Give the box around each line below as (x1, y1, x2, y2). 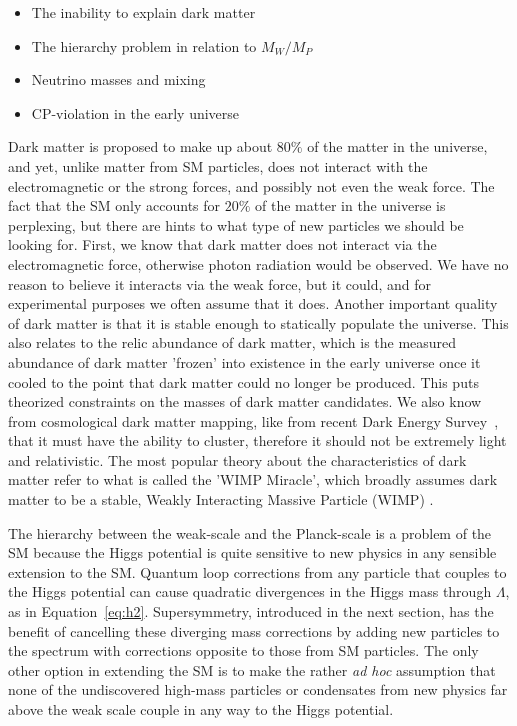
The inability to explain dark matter (31, 2, 256, 22)
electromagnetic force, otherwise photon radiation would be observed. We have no (8, 253, 509, 274)
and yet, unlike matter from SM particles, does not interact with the (8, 155, 428, 176)
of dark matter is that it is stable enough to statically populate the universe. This (8, 312, 509, 333)
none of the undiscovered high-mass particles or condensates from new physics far (8, 679, 508, 700)
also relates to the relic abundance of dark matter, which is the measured (8, 332, 457, 353)
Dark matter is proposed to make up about (8, 136, 273, 157)
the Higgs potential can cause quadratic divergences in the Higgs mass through (8, 581, 492, 602)
